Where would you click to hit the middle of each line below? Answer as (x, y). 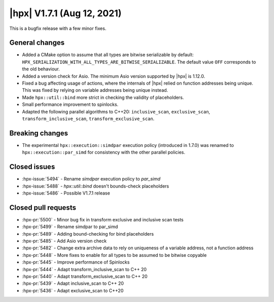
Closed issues (32, 167)
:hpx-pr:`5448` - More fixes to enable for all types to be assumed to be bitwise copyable (114, 255)
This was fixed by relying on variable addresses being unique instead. (95, 90)
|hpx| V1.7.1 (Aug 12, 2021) (65, 13)
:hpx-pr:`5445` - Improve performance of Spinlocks (76, 262)
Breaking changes (39, 133)
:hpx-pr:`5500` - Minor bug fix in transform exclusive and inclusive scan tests (103, 219)
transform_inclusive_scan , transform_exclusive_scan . (88, 119)
